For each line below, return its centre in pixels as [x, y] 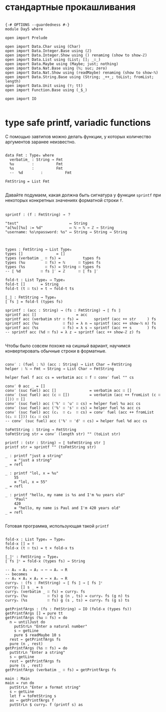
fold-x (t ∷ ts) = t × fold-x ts [40, 548]
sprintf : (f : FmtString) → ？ [38, 215]
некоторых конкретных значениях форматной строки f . [64, 200]
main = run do [20, 683]
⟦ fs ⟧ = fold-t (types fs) [34, 302]
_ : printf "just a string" [34, 456]
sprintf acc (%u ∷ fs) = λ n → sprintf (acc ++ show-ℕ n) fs [81, 323]
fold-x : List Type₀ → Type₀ [35, 539]
